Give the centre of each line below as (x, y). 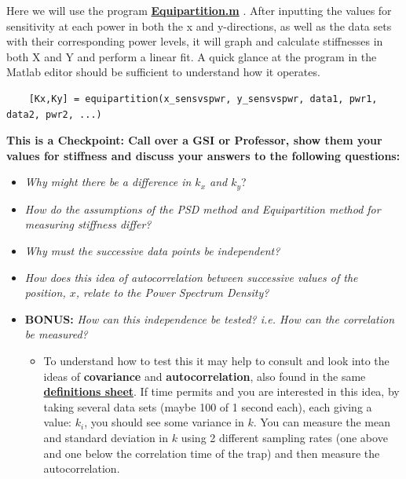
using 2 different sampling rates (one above (284, 437)
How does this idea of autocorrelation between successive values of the (191, 277)
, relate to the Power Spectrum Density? (172, 293)
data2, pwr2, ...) (54, 114)
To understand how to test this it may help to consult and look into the (216, 360)
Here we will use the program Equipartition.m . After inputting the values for (199, 10)
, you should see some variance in (164, 422)
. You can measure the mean (322, 422)
